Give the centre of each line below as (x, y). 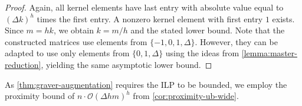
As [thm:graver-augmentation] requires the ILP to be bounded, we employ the (146, 84)
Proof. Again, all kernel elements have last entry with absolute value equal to (144, 7)
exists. (283, 18)
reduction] (23, 64)
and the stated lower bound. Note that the (208, 30)
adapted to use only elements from (67, 53)
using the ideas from (202, 53)
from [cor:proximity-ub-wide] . (186, 96)
